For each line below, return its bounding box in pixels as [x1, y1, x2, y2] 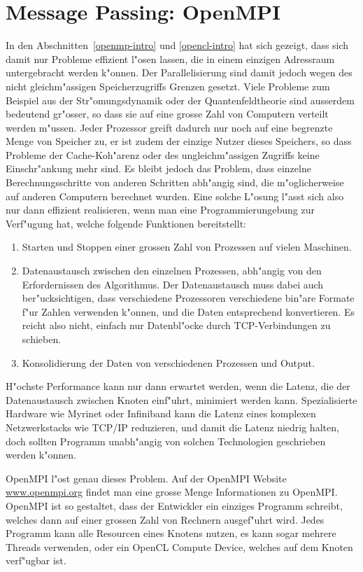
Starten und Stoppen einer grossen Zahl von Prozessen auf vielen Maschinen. [22, 239, 352, 254]
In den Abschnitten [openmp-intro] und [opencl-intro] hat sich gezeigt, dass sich [6, 38, 349, 53]
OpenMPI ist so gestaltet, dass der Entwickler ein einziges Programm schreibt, [6, 498, 343, 512]
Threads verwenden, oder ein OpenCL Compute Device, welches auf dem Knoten [6, 539, 353, 554]
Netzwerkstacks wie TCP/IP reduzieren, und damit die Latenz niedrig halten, [6, 419, 339, 434]
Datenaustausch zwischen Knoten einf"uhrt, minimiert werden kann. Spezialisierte [6, 392, 357, 407]
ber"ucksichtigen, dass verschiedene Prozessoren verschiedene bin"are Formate [22, 291, 355, 305]
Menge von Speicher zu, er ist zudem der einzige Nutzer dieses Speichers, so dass [6, 134, 352, 148]
